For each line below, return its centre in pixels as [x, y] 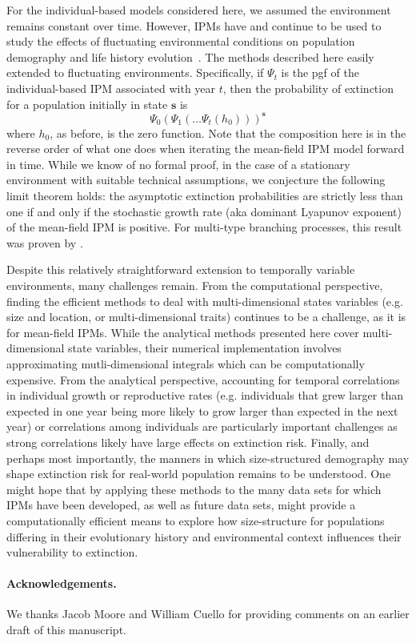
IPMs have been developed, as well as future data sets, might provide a [181, 505]
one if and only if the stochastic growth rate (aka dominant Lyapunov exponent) [204, 211]
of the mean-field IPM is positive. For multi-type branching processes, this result [204, 227]
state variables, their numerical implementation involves [205, 348]
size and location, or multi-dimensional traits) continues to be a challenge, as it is [206, 317]
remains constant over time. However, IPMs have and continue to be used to [194, 25]
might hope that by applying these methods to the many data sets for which [194, 489]
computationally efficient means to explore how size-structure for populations [196, 520]
